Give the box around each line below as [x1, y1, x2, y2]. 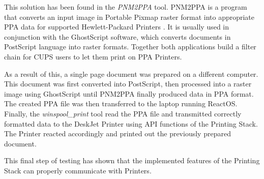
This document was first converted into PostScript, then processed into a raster [4, 78, 252, 89]
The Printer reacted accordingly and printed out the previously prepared [4, 128, 231, 139]
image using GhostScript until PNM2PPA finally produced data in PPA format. [4, 88, 254, 99]
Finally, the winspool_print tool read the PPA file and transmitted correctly [4, 108, 242, 118]
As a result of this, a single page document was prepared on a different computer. [4, 68, 258, 79]
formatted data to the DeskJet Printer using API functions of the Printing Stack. [4, 118, 258, 129]
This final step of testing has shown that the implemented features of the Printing [4, 155, 260, 166]
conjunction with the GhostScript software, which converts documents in [4, 31, 231, 42]
